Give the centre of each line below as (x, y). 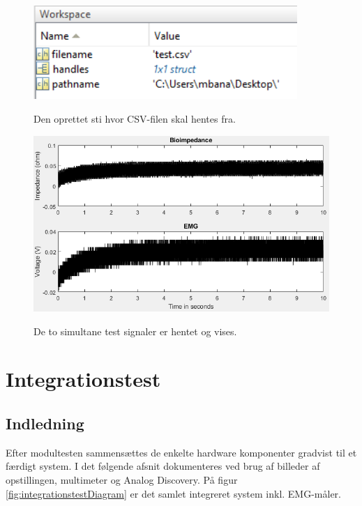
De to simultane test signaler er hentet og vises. (135, 331)
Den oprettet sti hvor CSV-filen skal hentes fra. (135, 118)
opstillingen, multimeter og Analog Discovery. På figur (122, 480)
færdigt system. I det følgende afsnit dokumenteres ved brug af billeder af (163, 466)
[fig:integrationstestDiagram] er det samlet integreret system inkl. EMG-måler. (173, 493)
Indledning (45, 423)
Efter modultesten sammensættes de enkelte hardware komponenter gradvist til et (181, 452)
